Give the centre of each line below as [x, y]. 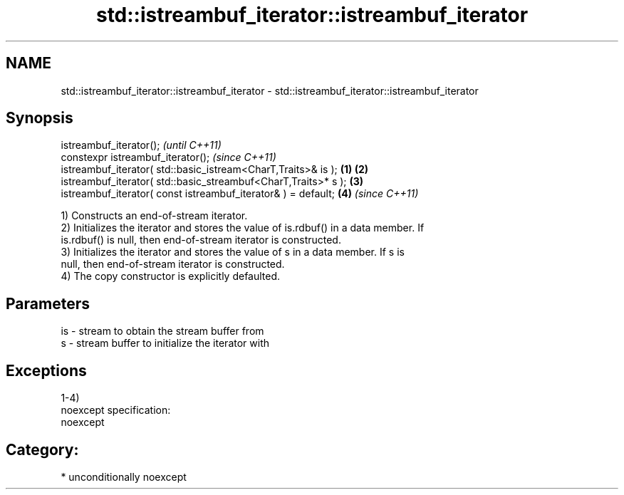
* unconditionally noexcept [124, 476]
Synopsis [40, 118]
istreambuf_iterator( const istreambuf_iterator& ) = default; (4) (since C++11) [240, 194]
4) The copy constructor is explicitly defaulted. [171, 276]
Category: [42, 449]
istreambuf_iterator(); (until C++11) [141, 145]
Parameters [48, 303]
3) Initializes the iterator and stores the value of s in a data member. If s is [233, 252]
